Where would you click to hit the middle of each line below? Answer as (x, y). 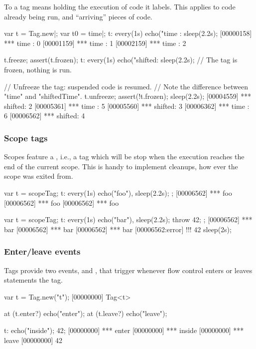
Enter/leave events (42, 251)
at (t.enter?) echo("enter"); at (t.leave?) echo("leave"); (86, 313)
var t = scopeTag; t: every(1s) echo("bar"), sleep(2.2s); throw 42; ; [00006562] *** (128, 219)
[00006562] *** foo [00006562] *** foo (62, 202)
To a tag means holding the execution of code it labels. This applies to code (120, 6)
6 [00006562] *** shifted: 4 (45, 116)
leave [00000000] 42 (33, 340)
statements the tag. (33, 280)
